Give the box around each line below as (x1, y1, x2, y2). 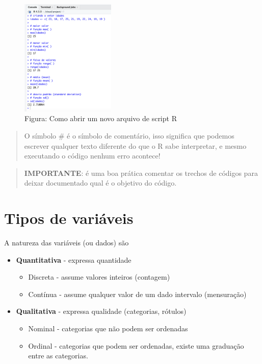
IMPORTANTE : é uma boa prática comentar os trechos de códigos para (24, 167, 258, 178)
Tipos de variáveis (4, 208, 134, 229)
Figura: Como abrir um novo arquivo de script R (24, 113, 177, 124)
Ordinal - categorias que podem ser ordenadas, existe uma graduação (28, 340, 244, 351)
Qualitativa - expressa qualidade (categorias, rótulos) (16, 306, 187, 316)
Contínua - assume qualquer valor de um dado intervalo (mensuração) (28, 288, 247, 299)
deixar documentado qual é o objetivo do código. (24, 177, 177, 188)
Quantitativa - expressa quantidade (16, 254, 132, 265)
